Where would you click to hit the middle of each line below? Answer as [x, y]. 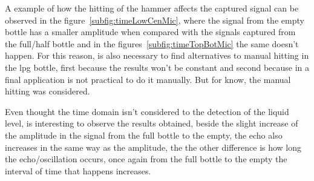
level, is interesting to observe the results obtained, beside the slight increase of [152, 123]
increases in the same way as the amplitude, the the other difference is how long [153, 147]
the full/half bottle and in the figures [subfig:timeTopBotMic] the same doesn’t [152, 43]
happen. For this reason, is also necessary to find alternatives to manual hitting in [157, 55]
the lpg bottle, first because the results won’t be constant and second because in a [157, 67]
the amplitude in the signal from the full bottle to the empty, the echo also [144, 135]
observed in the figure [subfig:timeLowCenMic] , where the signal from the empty [155, 20]
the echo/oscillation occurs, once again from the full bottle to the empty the [146, 159]
